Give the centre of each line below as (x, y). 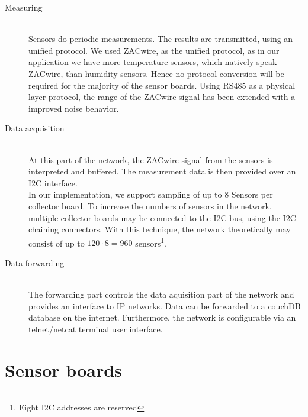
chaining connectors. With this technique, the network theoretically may (160, 229)
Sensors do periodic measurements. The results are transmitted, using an (161, 39)
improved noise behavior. (74, 108)
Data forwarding (35, 262)
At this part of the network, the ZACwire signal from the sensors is (151, 159)
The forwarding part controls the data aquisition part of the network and (161, 294)
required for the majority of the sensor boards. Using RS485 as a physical (162, 85)
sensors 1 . (151, 242)
